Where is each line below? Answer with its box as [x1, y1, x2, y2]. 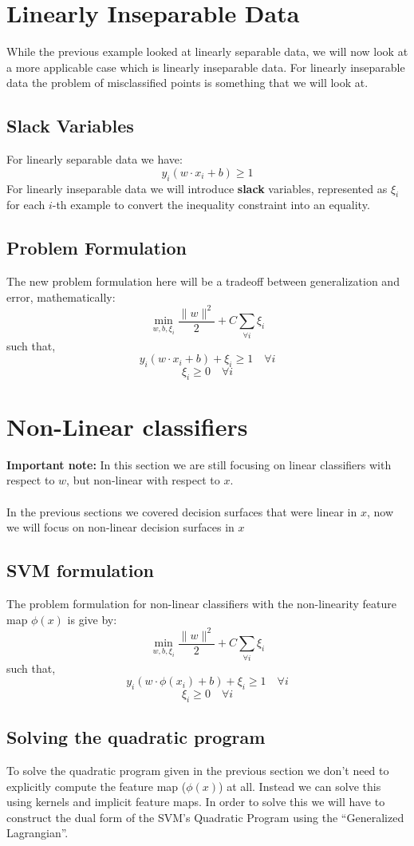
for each [6, 196, 45, 213]
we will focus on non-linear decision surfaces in [6, 519, 235, 536]
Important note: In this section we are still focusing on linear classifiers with [6, 456, 392, 472]
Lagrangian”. [6, 824, 69, 841]
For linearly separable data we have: [6, 151, 183, 168]
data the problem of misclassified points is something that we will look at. [6, 74, 369, 91]
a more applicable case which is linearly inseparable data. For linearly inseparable [6, 58, 405, 75]
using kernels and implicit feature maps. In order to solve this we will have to [6, 793, 385, 810]
